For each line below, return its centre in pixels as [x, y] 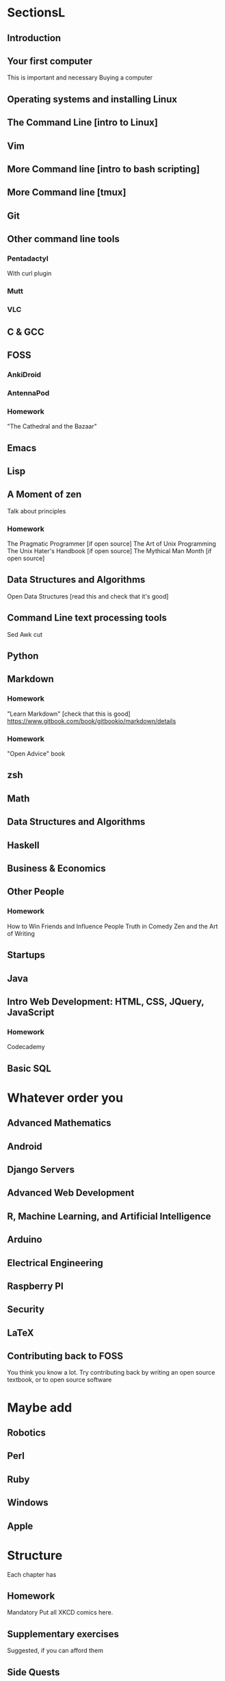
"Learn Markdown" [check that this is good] [69, 714]
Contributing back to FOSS [65, 1356]
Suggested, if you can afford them [55, 1651]
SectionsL [36, 13]
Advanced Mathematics [59, 1123]
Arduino [25, 1240]
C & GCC [26, 331]
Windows [28, 1503]
